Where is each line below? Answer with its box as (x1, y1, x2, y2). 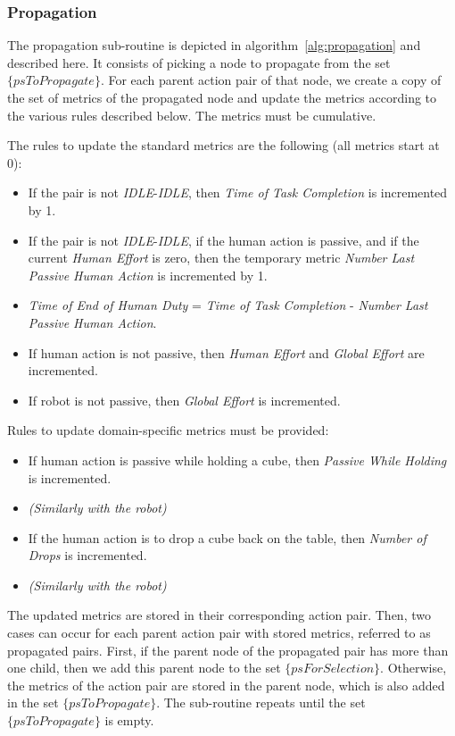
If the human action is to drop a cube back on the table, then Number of (28, 528, 426, 547)
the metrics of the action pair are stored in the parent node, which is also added (7, 675, 445, 694)
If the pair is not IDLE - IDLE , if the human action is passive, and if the (28, 230, 419, 249)
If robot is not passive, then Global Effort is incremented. (28, 390, 341, 409)
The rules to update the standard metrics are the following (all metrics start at (7, 136, 440, 155)
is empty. (104, 711, 154, 730)
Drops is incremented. (28, 546, 147, 565)
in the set (7, 693, 59, 712)
